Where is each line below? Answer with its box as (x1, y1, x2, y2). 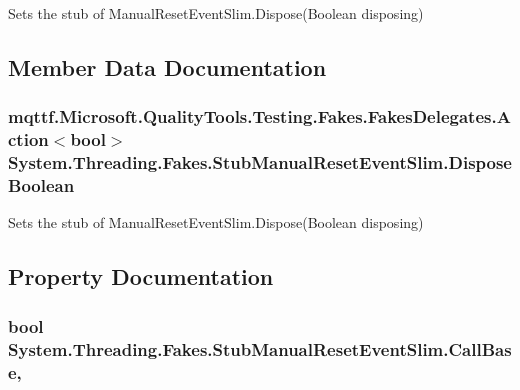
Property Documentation (8, 261, 274, 292)
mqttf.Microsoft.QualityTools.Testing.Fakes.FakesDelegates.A (8, 104, 511, 129)
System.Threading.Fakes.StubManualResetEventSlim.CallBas (8, 336, 512, 361)
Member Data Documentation (8, 51, 327, 82)
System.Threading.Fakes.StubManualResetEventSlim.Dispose (8, 150, 512, 175)
